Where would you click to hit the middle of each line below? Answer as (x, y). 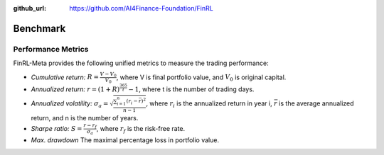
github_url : (30, 8)
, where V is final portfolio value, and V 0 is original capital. (201, 78)
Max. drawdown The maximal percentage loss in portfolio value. (125, 140)
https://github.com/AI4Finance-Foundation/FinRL (141, 8)
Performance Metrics (51, 49)
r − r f (90, 126)
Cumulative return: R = (65, 77)
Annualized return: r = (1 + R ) (75, 89)
